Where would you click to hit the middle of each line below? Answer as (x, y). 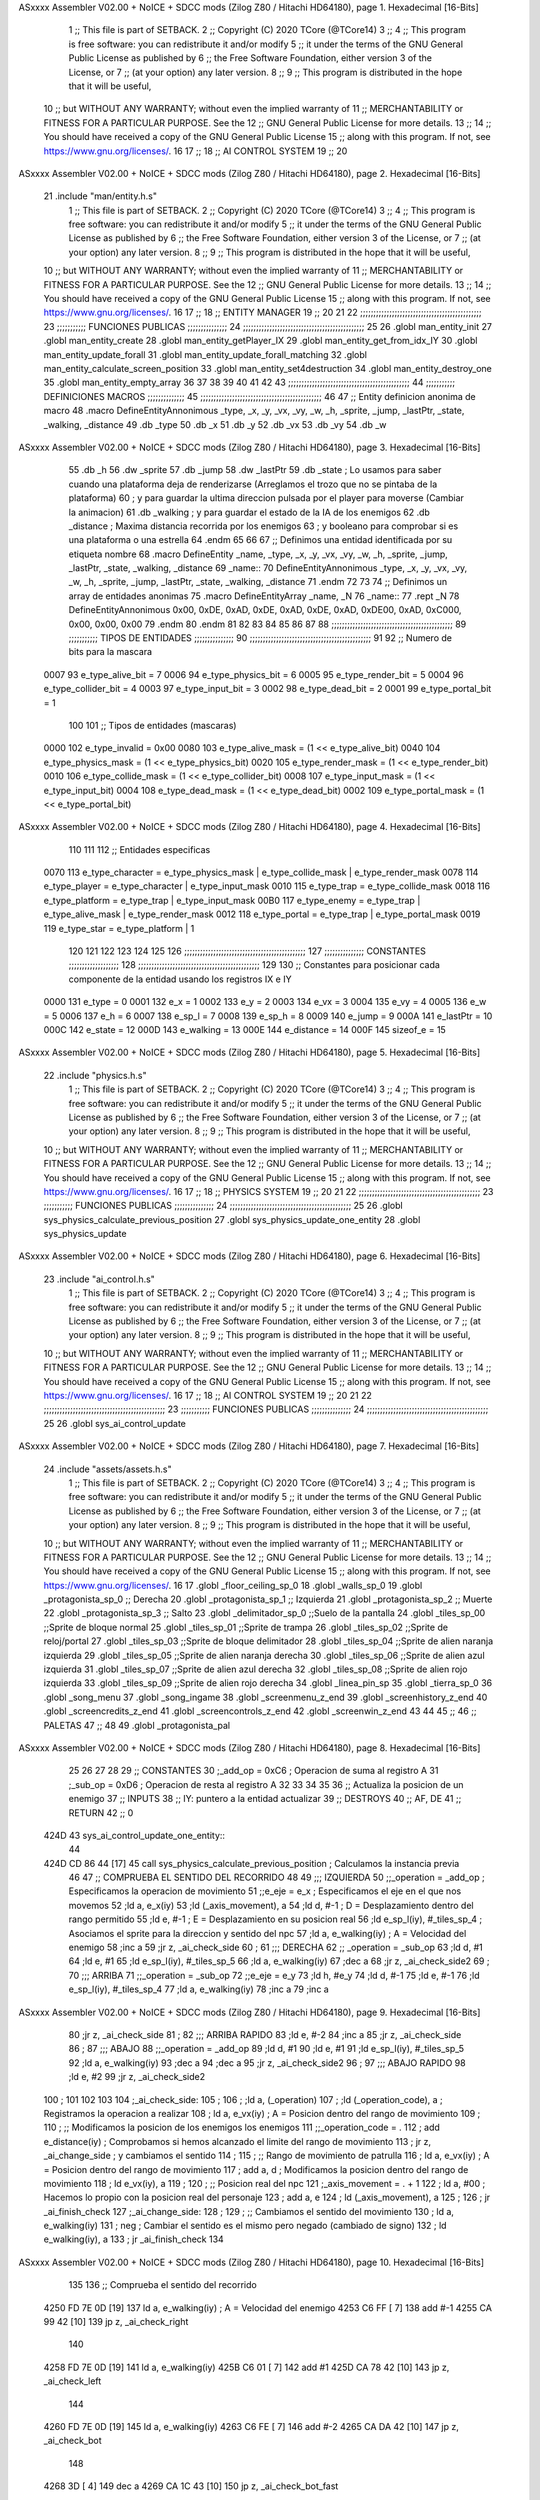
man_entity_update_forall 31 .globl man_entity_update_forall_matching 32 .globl (205, 354)
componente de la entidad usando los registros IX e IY (180, 979)
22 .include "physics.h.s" (95, 1075)
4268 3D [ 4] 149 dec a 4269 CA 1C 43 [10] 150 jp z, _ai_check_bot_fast (191, 2486)
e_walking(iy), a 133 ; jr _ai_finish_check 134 (133, 2239)
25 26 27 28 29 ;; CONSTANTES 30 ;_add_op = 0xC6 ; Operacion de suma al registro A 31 (253, 1771)
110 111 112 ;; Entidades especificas (139, 849)
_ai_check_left (72, 2381)
